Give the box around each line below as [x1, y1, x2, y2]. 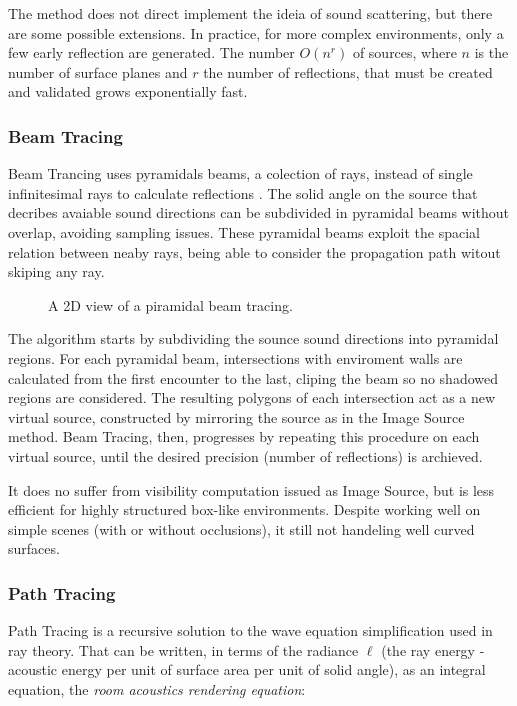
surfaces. [8, 538, 60, 559]
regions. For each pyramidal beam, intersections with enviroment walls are [8, 347, 463, 368]
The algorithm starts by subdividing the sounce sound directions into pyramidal [8, 328, 499, 349]
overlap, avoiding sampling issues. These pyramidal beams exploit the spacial [8, 221, 480, 242]
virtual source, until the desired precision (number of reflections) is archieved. [8, 445, 483, 466]
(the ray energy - [381, 639, 485, 660]
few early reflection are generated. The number [8, 42, 295, 63]
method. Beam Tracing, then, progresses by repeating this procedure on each [8, 426, 480, 447]
